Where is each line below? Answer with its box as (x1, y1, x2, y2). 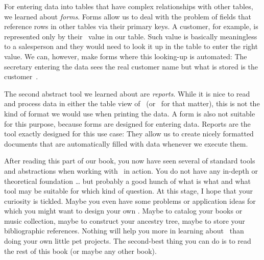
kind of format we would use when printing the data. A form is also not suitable (4, 108, 255, 119)
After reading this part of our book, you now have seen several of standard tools (4, 155, 255, 166)
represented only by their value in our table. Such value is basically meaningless (4, 31, 257, 41)
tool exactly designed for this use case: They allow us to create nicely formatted (4, 128, 254, 139)
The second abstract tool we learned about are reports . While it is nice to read (4, 88, 250, 99)
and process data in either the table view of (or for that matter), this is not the (4, 98, 260, 109)
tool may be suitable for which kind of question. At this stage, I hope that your (4, 185, 253, 196)
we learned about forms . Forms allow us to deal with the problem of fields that (4, 11, 251, 21)
